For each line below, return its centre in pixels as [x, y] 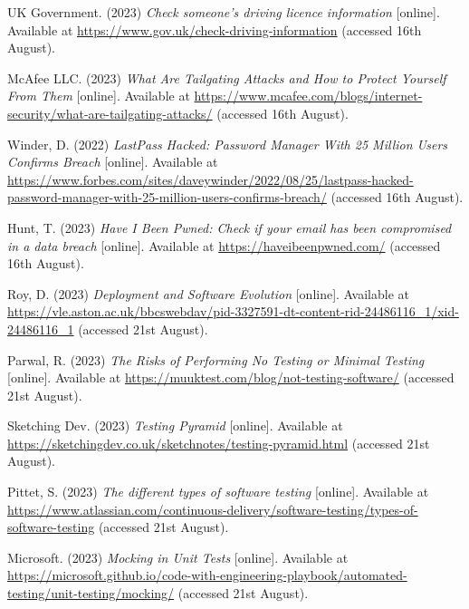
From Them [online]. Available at [99, 96]
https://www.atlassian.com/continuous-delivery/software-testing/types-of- [213, 509]
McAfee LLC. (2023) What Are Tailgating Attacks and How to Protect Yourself [227, 77]
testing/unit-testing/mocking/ [91, 593]
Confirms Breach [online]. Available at [113, 162]
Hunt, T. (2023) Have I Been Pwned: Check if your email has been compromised [230, 227]
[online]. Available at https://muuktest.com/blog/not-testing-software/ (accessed [231, 377]
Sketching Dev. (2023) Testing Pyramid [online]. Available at [175, 425]
